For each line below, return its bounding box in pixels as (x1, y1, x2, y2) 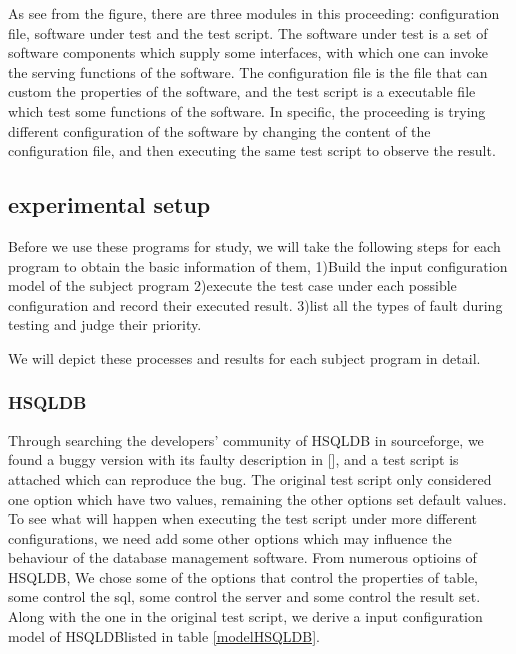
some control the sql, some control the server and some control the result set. (8, 586, 481, 607)
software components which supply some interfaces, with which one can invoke (8, 42, 488, 63)
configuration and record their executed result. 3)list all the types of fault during (8, 294, 503, 315)
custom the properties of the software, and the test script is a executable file (8, 81, 476, 102)
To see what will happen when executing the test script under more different (8, 508, 477, 529)
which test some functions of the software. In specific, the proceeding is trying (8, 100, 486, 121)
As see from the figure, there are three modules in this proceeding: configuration (8, 3, 500, 23)
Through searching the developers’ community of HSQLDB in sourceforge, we (8, 429, 484, 450)
